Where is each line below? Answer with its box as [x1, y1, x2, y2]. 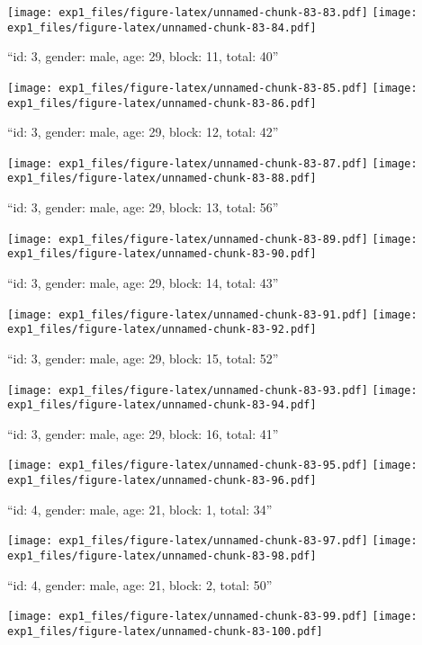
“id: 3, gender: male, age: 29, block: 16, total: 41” [7, 424, 279, 443]
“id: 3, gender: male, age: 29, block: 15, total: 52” [7, 348, 279, 367]
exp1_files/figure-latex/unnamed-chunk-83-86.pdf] [7, 96, 317, 110]
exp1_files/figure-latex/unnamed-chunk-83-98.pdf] [7, 550, 317, 562]
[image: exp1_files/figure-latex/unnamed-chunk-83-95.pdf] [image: [7, 459, 418, 472]
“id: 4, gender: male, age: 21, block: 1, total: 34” [7, 499, 273, 518]
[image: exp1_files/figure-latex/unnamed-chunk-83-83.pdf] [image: [7, 6, 418, 19]
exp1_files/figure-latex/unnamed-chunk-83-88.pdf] [7, 172, 317, 185]
